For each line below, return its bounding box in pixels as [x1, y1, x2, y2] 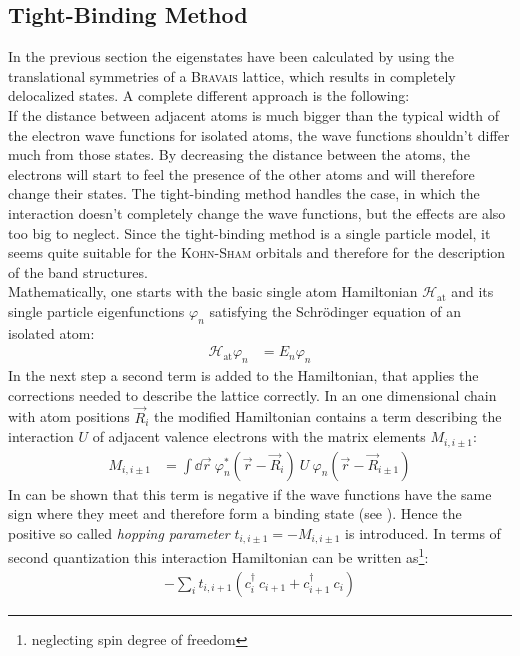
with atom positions [8, 406, 130, 427]
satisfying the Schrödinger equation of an [209, 300, 462, 321]
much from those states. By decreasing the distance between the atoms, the [8, 144, 470, 165]
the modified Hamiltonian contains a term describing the [154, 406, 502, 427]
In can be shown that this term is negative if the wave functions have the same [8, 483, 492, 504]
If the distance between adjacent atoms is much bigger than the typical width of [8, 104, 500, 125]
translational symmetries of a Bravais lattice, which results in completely [8, 65, 456, 86]
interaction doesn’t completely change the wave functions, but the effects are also [8, 202, 506, 223]
